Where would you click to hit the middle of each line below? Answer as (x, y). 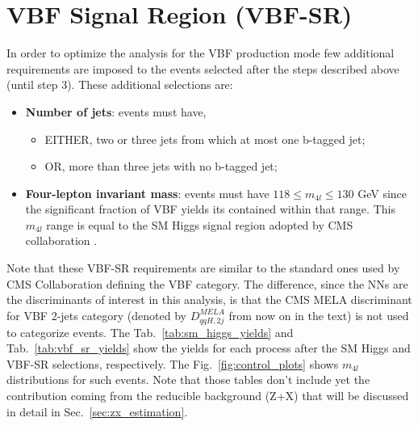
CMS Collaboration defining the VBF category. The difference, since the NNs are (207, 283)
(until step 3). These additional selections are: (120, 84)
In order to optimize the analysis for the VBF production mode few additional (201, 53)
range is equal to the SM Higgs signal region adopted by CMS (200, 224)
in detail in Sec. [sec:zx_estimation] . (97, 411)
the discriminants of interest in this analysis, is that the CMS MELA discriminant (209, 299)
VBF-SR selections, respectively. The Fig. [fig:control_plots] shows (173, 363)
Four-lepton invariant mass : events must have (147, 193)
